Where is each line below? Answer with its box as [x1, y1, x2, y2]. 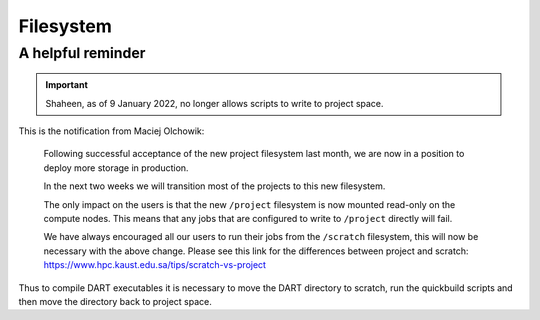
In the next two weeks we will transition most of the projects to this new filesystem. [43, 180, 386, 192]
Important [45, 79, 89, 91]
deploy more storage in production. [43, 161, 189, 174]
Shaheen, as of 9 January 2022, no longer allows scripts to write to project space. [45, 97, 384, 109]
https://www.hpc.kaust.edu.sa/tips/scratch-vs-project [43, 259, 267, 271]
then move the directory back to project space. [18, 295, 212, 307]
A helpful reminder [18, 44, 146, 62]
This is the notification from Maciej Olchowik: [18, 125, 205, 137]
